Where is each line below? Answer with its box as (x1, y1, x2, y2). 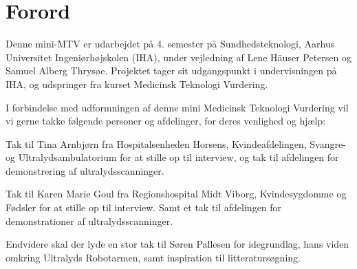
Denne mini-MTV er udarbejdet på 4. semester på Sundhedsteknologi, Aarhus (6, 36, 335, 51)
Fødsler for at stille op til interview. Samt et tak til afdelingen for (6, 200, 282, 215)
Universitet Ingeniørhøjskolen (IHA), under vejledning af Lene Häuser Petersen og (6, 50, 351, 64)
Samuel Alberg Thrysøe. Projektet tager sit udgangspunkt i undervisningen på (6, 63, 337, 78)
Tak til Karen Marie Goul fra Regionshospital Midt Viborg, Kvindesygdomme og (6, 186, 347, 201)
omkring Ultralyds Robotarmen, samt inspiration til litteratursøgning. (6, 250, 301, 264)
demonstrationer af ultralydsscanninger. (6, 213, 173, 228)
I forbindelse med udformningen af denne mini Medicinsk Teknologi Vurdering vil (6, 100, 349, 114)
